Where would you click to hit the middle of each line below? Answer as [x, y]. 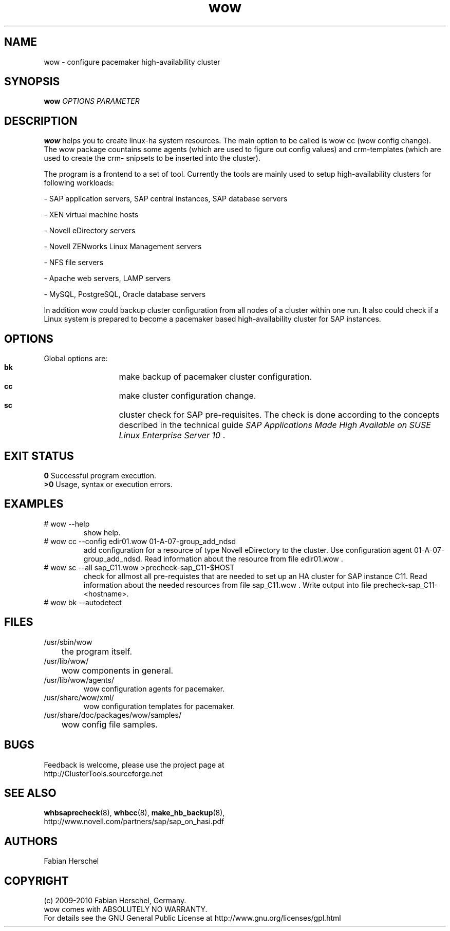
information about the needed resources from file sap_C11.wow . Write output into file [227, 585]
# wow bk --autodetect [83, 602]
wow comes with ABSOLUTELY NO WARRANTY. [126, 909]
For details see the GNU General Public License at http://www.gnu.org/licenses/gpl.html [192, 918]
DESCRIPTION [41, 121]
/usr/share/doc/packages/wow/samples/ [113, 715]
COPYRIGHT [36, 881]
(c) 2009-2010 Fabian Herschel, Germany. [115, 901]
